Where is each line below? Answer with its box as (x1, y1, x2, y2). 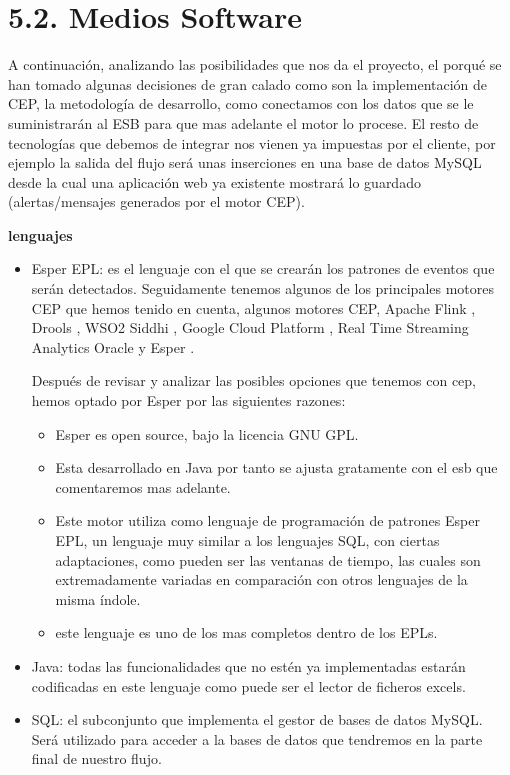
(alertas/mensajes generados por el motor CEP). (8, 191, 305, 212)
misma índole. (55, 588, 141, 609)
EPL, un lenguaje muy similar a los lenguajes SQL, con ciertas (55, 530, 440, 550)
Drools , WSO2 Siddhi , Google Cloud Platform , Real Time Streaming (31, 317, 469, 338)
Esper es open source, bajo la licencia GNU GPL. (55, 423, 359, 444)
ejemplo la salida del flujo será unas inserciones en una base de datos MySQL (8, 152, 482, 173)
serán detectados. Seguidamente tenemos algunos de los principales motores (31, 278, 495, 299)
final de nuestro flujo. (31, 748, 162, 769)
